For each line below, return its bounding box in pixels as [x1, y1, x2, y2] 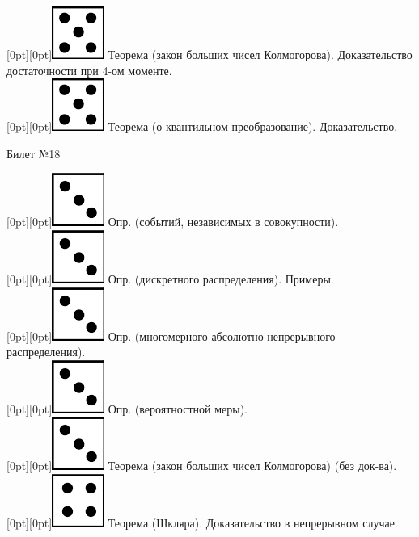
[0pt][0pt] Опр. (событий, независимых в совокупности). [6, 213, 339, 230]
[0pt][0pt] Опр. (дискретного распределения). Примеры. [6, 270, 334, 287]
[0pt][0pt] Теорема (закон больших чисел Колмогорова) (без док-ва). [6, 457, 397, 474]
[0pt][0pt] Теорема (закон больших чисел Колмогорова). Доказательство [6, 46, 413, 62]
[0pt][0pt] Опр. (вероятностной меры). [6, 400, 248, 417]
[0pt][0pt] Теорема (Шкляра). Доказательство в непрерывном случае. [6, 514, 398, 531]
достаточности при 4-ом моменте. [6, 61, 172, 78]
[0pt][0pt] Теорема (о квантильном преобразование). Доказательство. [6, 118, 398, 135]
